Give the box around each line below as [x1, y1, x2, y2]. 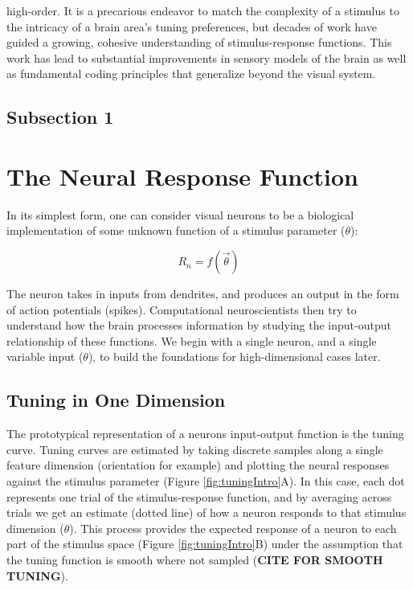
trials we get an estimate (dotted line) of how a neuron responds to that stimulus [6, 504, 407, 521]
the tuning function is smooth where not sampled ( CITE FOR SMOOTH [6, 551, 383, 567]
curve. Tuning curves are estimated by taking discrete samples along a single [6, 440, 383, 457]
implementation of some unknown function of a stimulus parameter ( [6, 222, 346, 239]
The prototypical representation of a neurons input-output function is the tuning [6, 425, 404, 442]
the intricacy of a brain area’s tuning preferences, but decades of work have [6, 18, 377, 35]
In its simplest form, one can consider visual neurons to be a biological [6, 206, 354, 223]
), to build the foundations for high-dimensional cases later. [88, 348, 381, 365]
